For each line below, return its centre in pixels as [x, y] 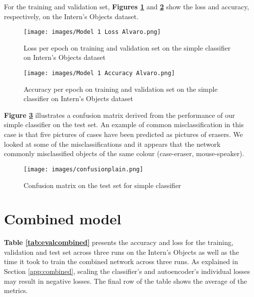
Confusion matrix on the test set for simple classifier [102, 185]
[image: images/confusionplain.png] [84, 169]
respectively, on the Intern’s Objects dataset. [71, 16]
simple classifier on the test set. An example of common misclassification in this [124, 124]
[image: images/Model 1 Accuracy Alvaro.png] [99, 73]
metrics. [16, 290]
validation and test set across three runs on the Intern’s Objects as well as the [122, 252]
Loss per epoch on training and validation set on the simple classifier [127, 47]
